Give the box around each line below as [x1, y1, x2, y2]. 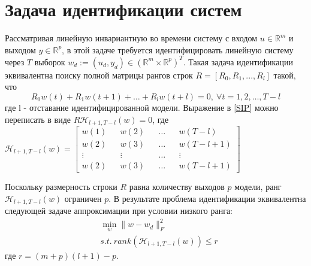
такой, [273, 68, 296, 81]
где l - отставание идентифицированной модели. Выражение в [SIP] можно [5, 101, 279, 113]
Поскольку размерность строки [5, 180, 117, 193]
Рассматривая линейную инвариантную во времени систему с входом [5, 32, 258, 44]
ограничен [64, 192, 102, 204]
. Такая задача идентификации [183, 55, 293, 68]
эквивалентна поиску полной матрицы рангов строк [5, 68, 193, 81]
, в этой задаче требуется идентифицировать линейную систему [62, 43, 294, 56]
